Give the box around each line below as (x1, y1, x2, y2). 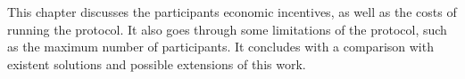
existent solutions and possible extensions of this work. (7, 54, 306, 73)
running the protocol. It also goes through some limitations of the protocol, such (7, 20, 447, 38)
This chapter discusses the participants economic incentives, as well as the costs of (7, 3, 457, 20)
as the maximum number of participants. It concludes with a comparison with (7, 37, 434, 56)
